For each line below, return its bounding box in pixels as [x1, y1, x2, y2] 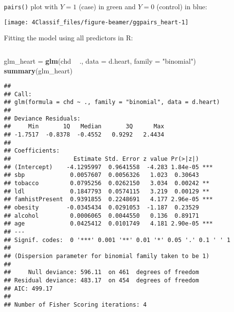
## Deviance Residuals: [4, 115, 81, 122]
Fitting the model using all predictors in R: [4, 33, 133, 43]
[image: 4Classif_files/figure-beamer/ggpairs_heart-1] [4, 18, 189, 26]
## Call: [4, 90, 32, 98]
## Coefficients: [4, 147, 60, 155]
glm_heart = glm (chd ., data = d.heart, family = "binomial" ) [4, 55, 196, 66]
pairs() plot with [4, 1, 58, 11]
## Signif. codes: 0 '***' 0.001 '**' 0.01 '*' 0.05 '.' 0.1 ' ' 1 [4, 236, 231, 243]
